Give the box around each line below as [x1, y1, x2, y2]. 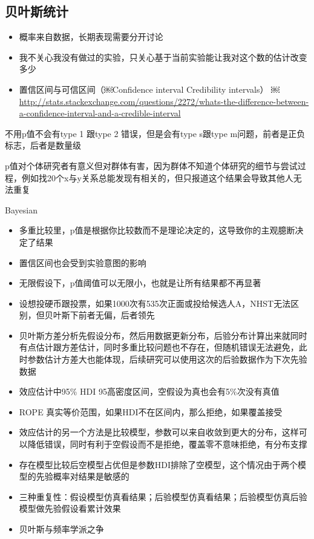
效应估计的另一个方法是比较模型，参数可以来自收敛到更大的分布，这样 [19, 426, 299, 438]
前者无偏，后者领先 [78, 309, 155, 321]
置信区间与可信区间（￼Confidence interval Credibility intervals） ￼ [19, 82, 280, 95]
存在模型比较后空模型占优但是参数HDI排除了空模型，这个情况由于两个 [19, 458, 298, 470]
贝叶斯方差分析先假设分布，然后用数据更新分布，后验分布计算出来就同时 [19, 329, 307, 341]
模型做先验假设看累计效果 [19, 502, 121, 515]
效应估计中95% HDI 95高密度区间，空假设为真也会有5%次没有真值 [19, 385, 280, 398]
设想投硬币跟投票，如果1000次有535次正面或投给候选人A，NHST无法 [19, 296, 291, 309]
